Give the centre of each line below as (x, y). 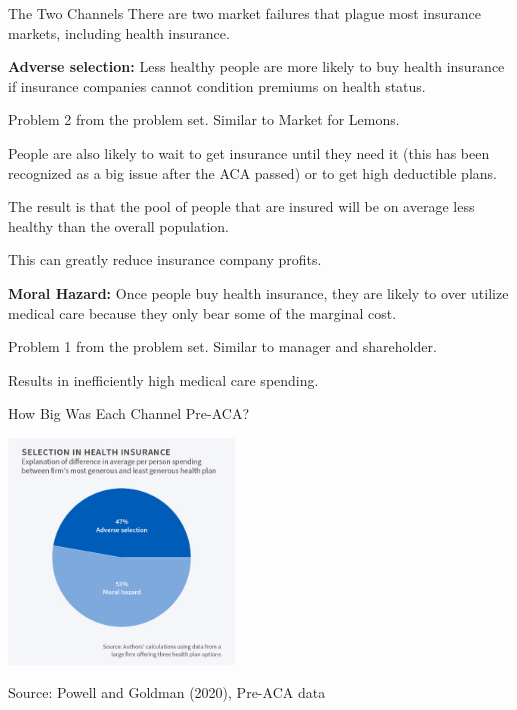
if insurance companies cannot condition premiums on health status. (217, 85)
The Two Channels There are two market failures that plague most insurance (244, 13)
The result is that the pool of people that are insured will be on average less (241, 206)
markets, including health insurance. (119, 32)
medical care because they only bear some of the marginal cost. (202, 312)
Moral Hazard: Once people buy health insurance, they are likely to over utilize (258, 292)
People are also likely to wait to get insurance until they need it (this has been (249, 152)
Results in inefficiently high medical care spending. (163, 379)
